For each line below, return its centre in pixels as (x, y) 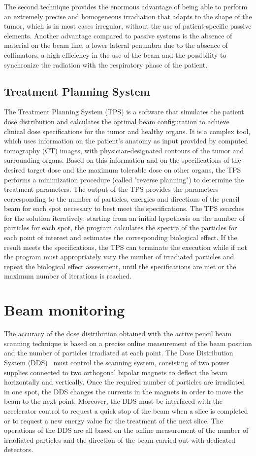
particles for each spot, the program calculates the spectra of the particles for (121, 228)
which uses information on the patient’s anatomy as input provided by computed (126, 141)
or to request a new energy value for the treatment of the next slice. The (113, 420)
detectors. (19, 449)
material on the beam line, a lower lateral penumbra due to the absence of (116, 45)
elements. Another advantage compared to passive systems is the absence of (118, 35)
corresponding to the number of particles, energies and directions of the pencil (122, 198)
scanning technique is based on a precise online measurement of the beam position (128, 343)
